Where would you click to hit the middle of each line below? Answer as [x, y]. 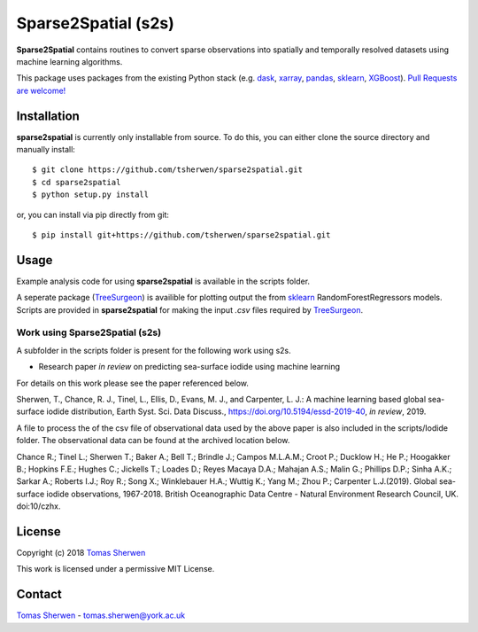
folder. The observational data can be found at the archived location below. [153, 441]
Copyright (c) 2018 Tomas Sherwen [81, 553]
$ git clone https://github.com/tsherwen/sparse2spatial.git [167, 170]
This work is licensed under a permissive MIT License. [116, 569]
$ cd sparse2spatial [77, 182]
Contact [39, 594]
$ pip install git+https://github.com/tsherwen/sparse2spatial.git [181, 234]
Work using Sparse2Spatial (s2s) [89, 332]
